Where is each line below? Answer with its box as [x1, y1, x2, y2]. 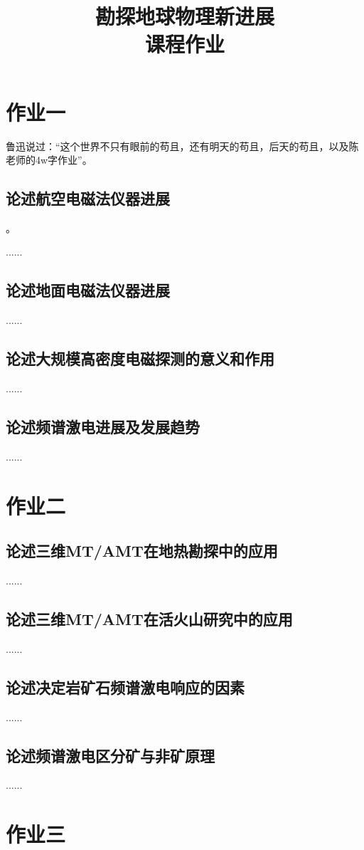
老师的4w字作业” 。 [6, 152, 92, 167]
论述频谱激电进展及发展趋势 [6, 416, 200, 438]
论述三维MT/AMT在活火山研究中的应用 [6, 608, 293, 630]
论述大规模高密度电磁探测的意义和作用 [6, 347, 274, 369]
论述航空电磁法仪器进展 [6, 187, 170, 209]
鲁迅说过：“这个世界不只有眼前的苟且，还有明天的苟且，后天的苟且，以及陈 [6, 138, 359, 153]
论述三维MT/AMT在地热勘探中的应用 [6, 540, 278, 562]
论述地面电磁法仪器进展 [6, 279, 170, 301]
